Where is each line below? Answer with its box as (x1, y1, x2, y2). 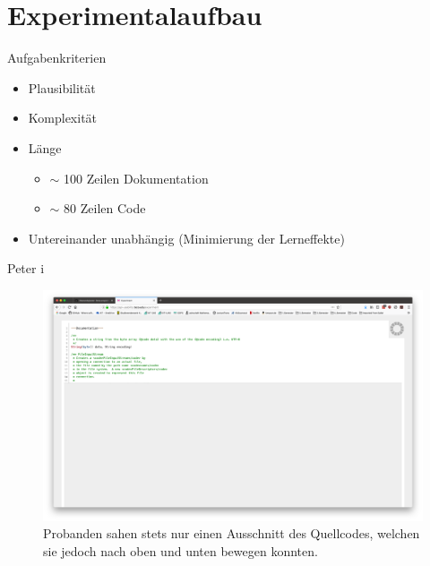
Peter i (7, 259, 45, 278)
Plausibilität (28, 78, 96, 97)
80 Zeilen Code (64, 199, 146, 218)
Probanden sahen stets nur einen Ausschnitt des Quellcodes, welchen (43, 524, 420, 543)
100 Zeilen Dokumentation (64, 168, 209, 187)
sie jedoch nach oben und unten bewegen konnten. (43, 542, 318, 561)
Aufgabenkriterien (7, 48, 107, 67)
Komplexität (28, 108, 98, 127)
